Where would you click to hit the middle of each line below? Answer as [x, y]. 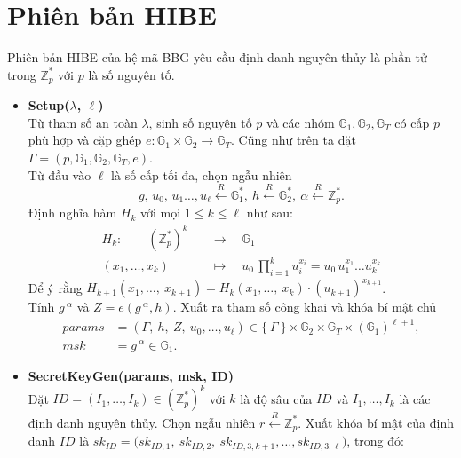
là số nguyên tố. [131, 74]
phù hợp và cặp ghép [85, 140]
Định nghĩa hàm [72, 213]
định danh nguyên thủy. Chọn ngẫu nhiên [142, 422]
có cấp [412, 122]
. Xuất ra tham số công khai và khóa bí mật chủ [305, 307]
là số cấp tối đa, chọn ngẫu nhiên [202, 174]
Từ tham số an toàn [83, 122]
